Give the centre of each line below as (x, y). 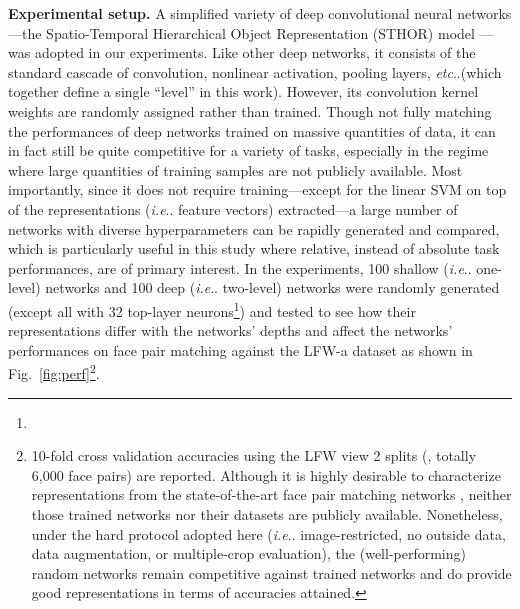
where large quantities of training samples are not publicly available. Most (235, 169)
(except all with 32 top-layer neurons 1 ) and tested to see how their (212, 309)
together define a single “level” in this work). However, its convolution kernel (243, 91)
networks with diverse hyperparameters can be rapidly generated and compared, (254, 228)
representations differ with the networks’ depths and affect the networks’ (230, 330)
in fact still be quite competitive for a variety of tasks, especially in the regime (248, 150)
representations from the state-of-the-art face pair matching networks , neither (271, 494)
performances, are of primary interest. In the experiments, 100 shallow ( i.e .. (240, 267)
